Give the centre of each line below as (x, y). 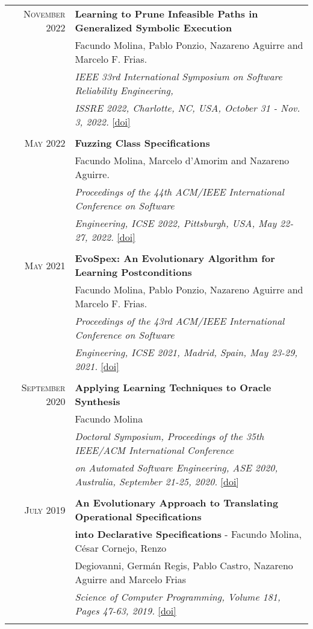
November (44, 14)
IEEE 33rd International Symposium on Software (178, 76)
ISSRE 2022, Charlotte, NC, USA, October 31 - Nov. (187, 108)
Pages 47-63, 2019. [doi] (126, 611)
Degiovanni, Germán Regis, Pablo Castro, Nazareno (184, 565)
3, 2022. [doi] (103, 122)
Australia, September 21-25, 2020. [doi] (157, 481)
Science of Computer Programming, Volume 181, (178, 597)
